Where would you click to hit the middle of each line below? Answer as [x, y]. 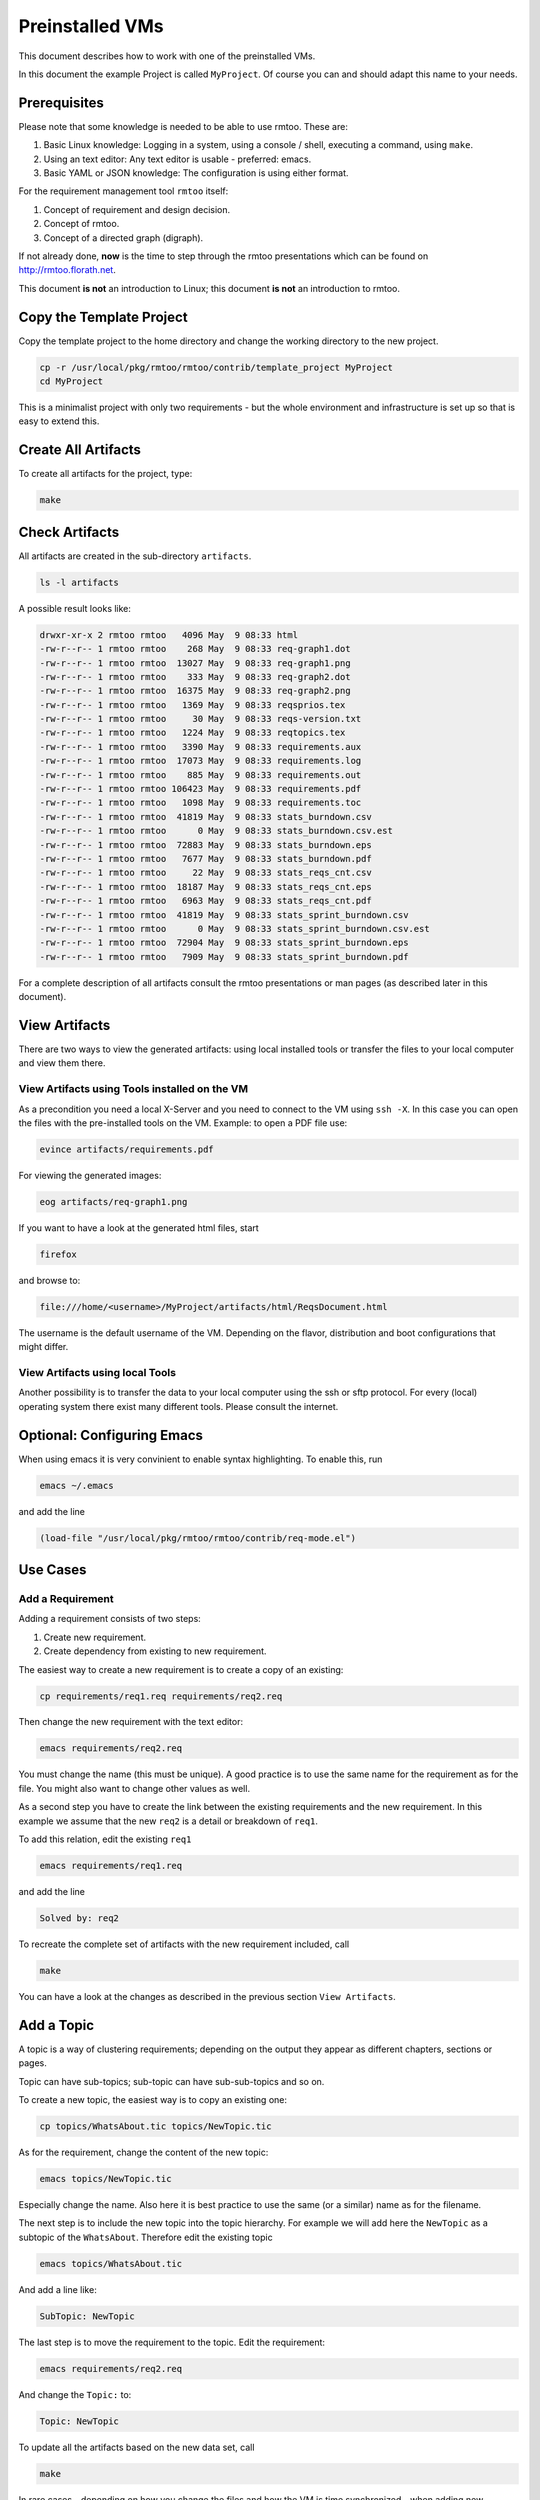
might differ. [43, 1347]
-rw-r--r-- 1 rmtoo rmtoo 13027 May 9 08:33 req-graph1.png [195, 663]
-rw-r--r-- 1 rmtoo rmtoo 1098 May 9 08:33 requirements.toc [200, 803]
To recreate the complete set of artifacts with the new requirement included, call [184, 1944]
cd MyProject [71, 381]
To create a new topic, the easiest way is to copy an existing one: [153, 2099]
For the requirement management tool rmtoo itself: [123, 191]
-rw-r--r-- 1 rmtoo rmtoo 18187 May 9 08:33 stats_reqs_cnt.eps [205, 886]
